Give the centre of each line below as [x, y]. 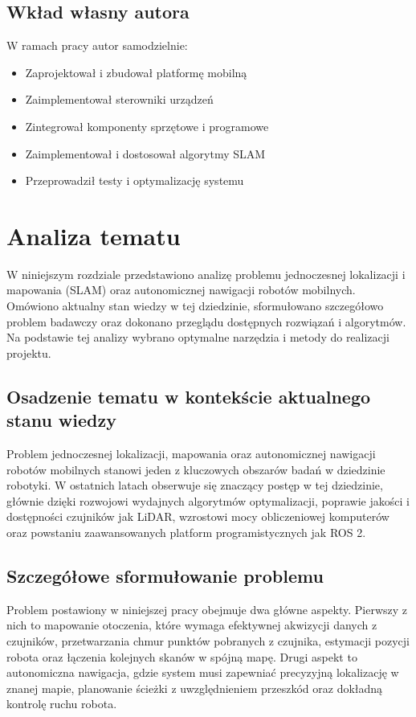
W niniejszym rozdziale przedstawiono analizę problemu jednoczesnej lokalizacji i [206, 274]
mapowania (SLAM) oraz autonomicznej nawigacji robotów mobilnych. [181, 290]
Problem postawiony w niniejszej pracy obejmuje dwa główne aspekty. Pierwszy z [207, 609]
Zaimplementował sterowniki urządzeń [119, 99]
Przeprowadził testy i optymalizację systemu [135, 180]
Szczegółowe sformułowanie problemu [165, 576]
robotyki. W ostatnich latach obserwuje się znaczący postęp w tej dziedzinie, [195, 485]
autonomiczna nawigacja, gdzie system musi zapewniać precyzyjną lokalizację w [203, 672]
